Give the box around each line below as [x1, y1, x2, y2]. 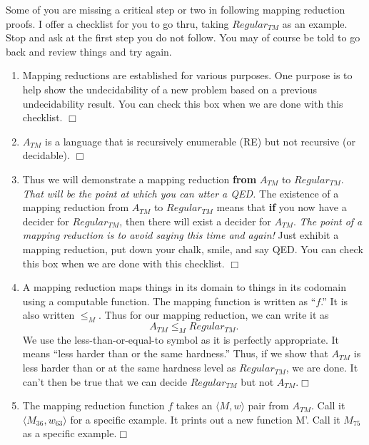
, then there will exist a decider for [119, 213, 271, 228]
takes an [176, 398, 213, 413]
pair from [248, 398, 289, 413]
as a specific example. [22, 426, 117, 441]
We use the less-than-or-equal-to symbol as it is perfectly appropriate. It [22, 332, 339, 347]
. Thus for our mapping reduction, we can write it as [98, 307, 329, 322]
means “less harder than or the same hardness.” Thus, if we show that [22, 346, 328, 361]
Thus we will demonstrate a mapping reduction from [22, 171, 257, 186]
